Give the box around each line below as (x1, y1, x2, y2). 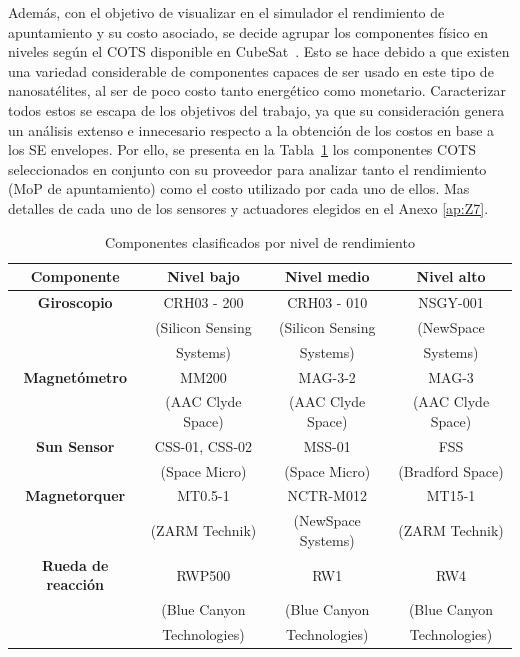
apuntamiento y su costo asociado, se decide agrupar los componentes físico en (8, 21, 489, 42)
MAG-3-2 (298, 366, 356, 387)
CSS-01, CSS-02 (154, 435, 253, 456)
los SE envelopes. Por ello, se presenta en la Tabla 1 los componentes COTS (8, 139, 476, 160)
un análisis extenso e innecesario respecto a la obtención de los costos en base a (8, 119, 495, 140)
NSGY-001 (418, 291, 484, 312)
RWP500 (176, 564, 231, 585)
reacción (46, 574, 105, 595)
